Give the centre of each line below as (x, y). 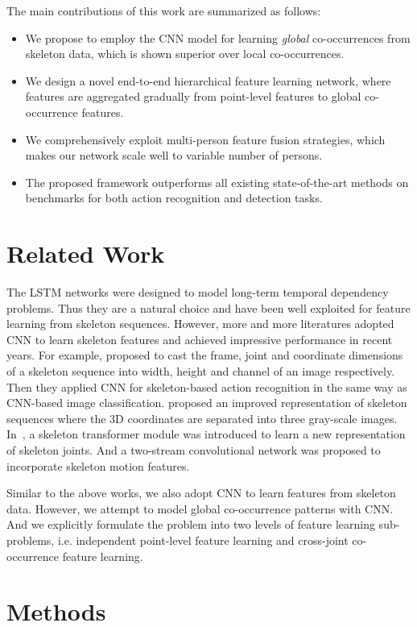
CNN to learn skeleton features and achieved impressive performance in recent (200, 339)
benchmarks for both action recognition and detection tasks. (174, 198)
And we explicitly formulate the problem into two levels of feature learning (191, 524)
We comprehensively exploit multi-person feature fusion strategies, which (205, 139)
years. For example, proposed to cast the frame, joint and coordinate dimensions (205, 355)
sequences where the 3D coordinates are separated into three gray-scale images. (202, 418)
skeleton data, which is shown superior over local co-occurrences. (185, 54)
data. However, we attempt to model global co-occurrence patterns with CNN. (200, 508)
